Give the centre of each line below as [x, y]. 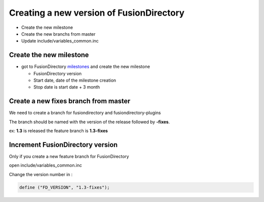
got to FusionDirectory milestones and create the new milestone [86, 67]
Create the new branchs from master [58, 34]
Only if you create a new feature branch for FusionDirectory [69, 156]
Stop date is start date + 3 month [67, 87]
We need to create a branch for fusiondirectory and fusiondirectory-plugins [85, 113]
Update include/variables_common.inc [60, 41]
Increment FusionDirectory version [63, 145]
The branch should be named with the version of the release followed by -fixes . [89, 122]
